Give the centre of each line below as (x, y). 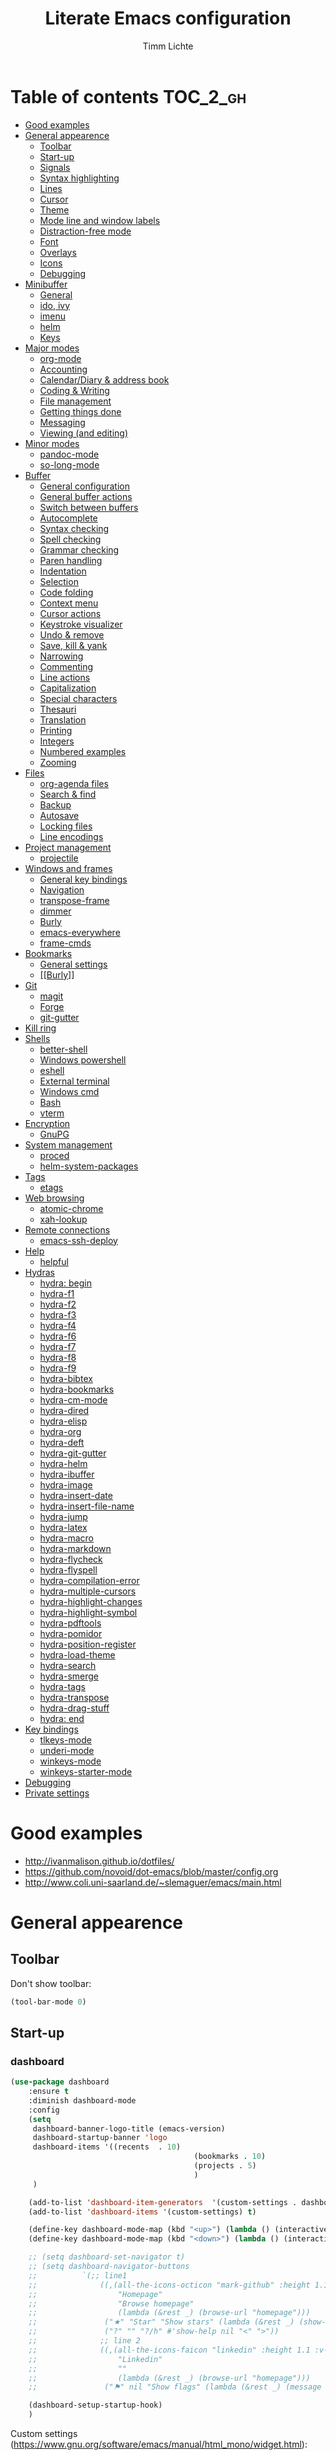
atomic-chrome (71, 1208)
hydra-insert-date (76, 1495)
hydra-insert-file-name (87, 1506)
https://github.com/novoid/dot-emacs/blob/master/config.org (151, 1871)
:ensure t (49, 2092)
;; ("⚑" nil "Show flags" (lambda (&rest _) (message (175, 2387)
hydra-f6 (58, 1336)
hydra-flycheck (71, 1559)
